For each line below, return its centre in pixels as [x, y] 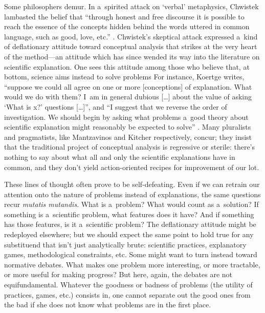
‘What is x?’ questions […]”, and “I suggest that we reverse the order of [116, 106]
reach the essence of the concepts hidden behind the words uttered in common [127, 26]
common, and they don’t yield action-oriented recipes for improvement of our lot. [132, 167]
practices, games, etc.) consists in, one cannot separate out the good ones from [127, 294]
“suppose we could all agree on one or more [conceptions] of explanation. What [128, 86]
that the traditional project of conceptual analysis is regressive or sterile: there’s [130, 147]
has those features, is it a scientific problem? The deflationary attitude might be [130, 224]
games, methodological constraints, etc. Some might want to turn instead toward [131, 254]
